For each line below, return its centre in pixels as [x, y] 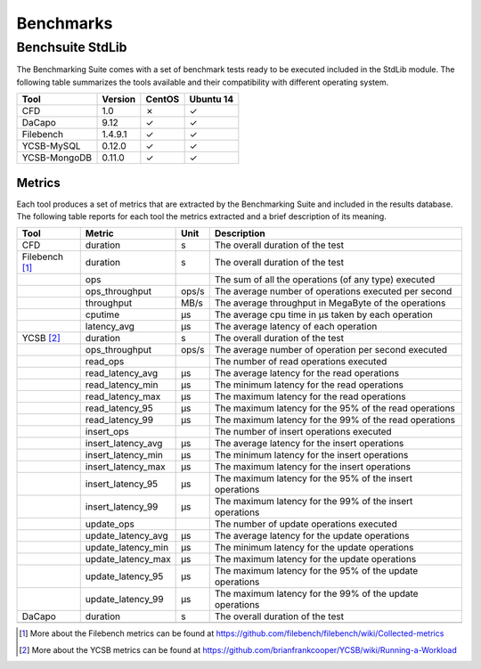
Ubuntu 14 [212, 100]
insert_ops [107, 432]
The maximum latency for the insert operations [313, 467]
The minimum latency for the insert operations [311, 455]
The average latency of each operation [296, 327]
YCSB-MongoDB [57, 158]
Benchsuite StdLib [72, 47]
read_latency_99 [119, 420]
